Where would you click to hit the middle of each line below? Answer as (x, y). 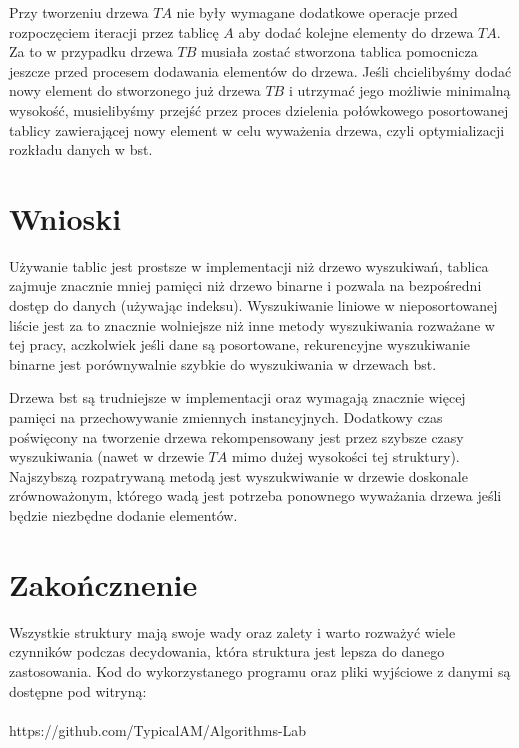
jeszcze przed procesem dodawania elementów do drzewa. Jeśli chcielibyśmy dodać (260, 70)
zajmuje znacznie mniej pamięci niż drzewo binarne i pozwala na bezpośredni (245, 285)
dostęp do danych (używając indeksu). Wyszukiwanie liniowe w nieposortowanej (253, 305)
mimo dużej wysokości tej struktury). (345, 456)
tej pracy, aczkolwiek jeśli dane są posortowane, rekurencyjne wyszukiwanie (239, 344)
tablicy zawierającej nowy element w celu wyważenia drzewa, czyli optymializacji (257, 129)
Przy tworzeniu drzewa (79, 12)
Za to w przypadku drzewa (91, 51)
